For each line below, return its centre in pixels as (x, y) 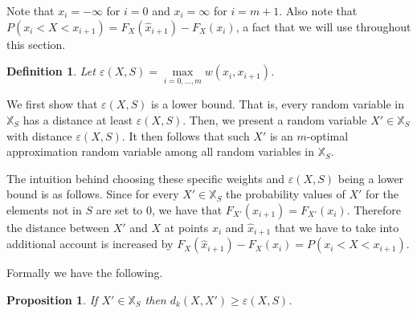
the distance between (58, 227)
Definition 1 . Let (51, 71)
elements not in (44, 209)
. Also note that (318, 10)
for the (382, 194)
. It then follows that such (186, 135)
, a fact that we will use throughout (323, 26)
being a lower (371, 178)
